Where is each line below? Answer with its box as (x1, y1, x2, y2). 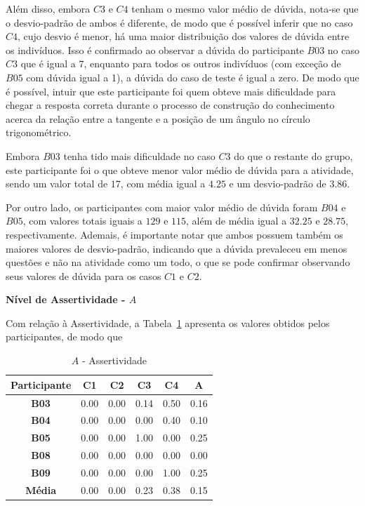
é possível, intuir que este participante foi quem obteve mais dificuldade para (6, 84, 336, 98)
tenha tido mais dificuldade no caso (63, 148, 215, 163)
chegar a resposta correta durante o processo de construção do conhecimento (6, 98, 335, 112)
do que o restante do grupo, (234, 148, 353, 163)
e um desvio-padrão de (229, 176, 326, 191)
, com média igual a (120, 176, 206, 191)
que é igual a (20, 56, 76, 71)
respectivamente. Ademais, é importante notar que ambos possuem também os (6, 227, 343, 241)
